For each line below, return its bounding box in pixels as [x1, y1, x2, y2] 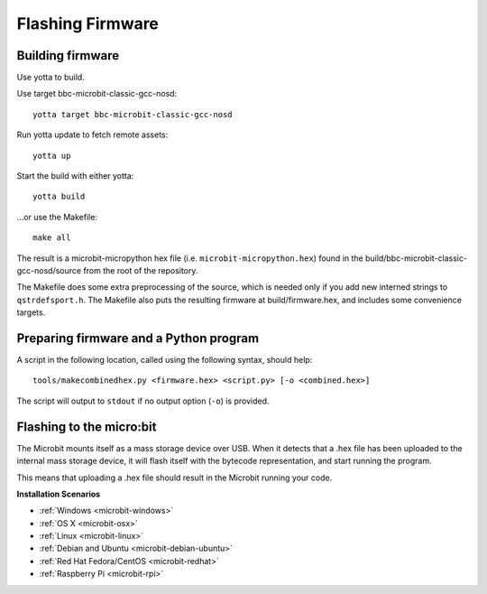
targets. [16, 307, 46, 318]
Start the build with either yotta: [16, 171, 134, 181]
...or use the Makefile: [16, 211, 98, 222]
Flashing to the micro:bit [16, 419, 157, 434]
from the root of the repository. [82, 265, 198, 275]
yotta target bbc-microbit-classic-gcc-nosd [32, 109, 234, 119]
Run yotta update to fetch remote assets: [16, 129, 169, 140]
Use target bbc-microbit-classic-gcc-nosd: [16, 88, 178, 99]
